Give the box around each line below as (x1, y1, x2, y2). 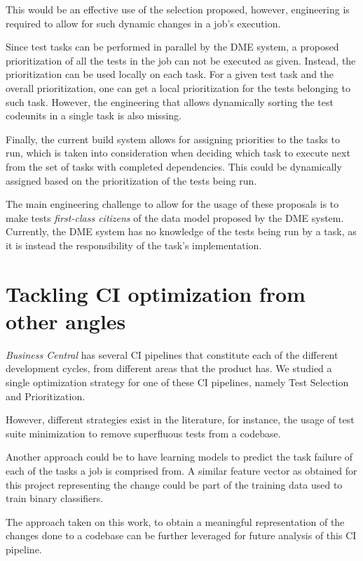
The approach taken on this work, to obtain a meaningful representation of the (6, 514, 345, 529)
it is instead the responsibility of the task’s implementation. (6, 237, 262, 252)
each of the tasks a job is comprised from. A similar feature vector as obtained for (6, 463, 357, 477)
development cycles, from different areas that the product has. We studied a (6, 361, 332, 376)
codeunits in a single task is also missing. (6, 108, 181, 123)
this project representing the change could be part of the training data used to (6, 477, 343, 491)
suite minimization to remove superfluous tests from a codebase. (6, 425, 281, 440)
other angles (6, 306, 126, 335)
